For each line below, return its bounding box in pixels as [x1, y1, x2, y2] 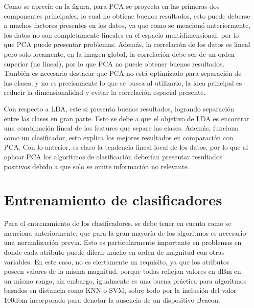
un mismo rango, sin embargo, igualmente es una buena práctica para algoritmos [4, 275, 247, 286]
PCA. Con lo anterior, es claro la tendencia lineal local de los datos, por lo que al [4, 142, 248, 152]
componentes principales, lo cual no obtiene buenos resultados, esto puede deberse [4, 10, 250, 21]
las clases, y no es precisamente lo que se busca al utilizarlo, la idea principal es [4, 77, 242, 88]
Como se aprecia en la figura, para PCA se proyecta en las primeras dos [4, 1, 220, 11]
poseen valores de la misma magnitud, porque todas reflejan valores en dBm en [4, 266, 241, 276]
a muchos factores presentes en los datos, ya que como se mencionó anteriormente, [4, 20, 251, 30]
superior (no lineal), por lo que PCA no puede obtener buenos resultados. [4, 58, 225, 68]
